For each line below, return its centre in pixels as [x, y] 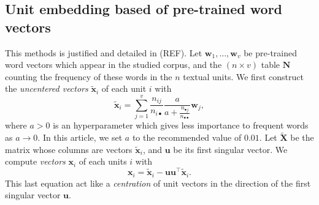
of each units [103, 161]
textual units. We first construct [243, 76]
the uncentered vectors [47, 88]
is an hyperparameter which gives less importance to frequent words [181, 125]
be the [302, 137]
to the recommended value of [187, 137]
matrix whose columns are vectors [69, 149]
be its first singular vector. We [230, 149]
